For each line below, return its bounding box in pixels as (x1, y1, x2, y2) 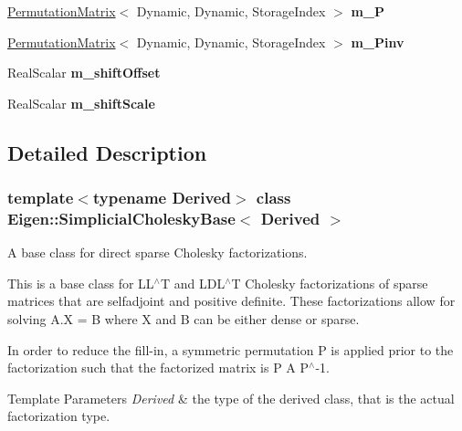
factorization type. (7, 406, 110, 426)
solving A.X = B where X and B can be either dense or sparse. (7, 310, 360, 329)
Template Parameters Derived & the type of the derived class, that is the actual (7, 388, 455, 407)
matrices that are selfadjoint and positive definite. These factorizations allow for (7, 291, 456, 310)
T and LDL (160, 273, 226, 292)
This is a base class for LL (7, 273, 154, 292)
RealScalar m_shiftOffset (7, 63, 161, 82)
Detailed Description (7, 138, 207, 166)
